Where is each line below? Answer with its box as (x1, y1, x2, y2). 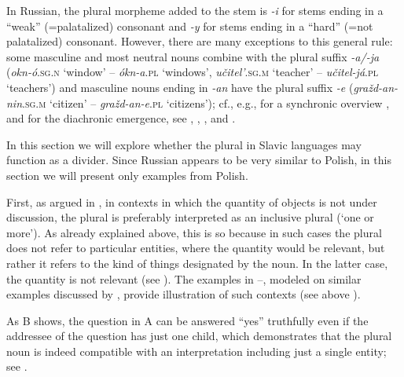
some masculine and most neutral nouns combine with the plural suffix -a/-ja (6, 48, 380, 64)
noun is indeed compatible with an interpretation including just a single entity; (6, 342, 387, 359)
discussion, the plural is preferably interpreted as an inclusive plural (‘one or (6, 209, 374, 225)
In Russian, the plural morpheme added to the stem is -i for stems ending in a (6, 2, 384, 18)
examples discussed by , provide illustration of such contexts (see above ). (6, 286, 361, 302)
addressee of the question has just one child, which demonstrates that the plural (6, 328, 392, 344)
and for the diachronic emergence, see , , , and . (6, 110, 236, 126)
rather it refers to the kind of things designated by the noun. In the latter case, (6, 254, 388, 271)
